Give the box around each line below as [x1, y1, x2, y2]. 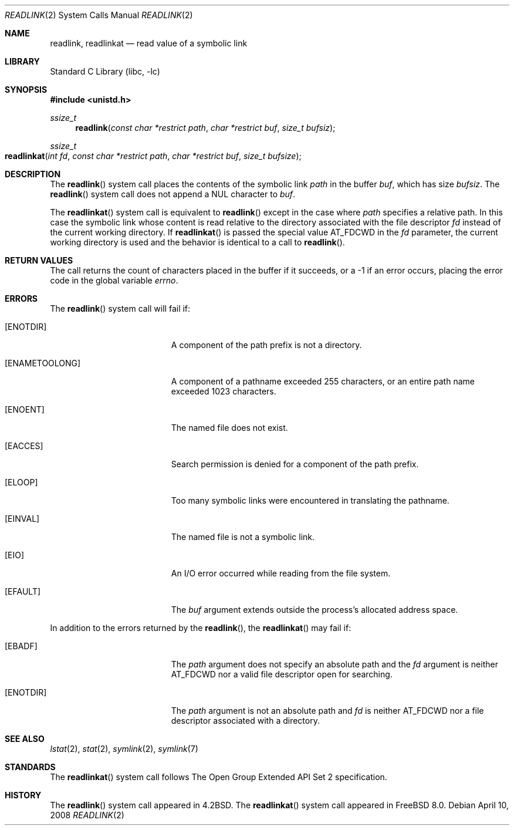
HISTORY [5, 790, 42, 800]
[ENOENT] [5, 404, 45, 414]
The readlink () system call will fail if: [50, 303, 191, 313]
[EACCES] [5, 441, 43, 451]
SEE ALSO [5, 734, 45, 744]
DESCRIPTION [5, 169, 61, 179]
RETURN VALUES [5, 255, 73, 265]
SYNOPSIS [5, 85, 48, 95]
